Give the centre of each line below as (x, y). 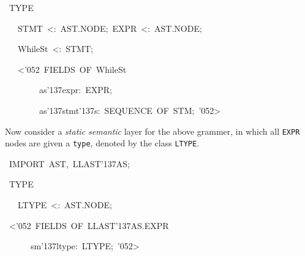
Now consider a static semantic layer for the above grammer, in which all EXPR (152, 131)
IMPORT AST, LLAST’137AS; (69, 163)
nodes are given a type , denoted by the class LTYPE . (102, 143)
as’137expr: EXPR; (75, 90)
